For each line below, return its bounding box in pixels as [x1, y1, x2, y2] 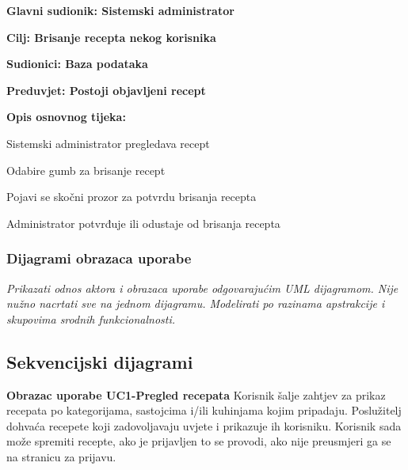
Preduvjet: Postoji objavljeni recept [6, 81, 206, 98]
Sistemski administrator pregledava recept [6, 135, 210, 151]
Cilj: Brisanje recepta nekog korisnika [6, 28, 216, 45]
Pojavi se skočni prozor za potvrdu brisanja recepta [6, 188, 257, 205]
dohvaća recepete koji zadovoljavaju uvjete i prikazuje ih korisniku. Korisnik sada [6, 417, 402, 434]
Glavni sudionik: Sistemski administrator [6, 2, 235, 18]
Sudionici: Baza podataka [6, 55, 148, 72]
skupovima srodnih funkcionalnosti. [6, 310, 176, 327]
